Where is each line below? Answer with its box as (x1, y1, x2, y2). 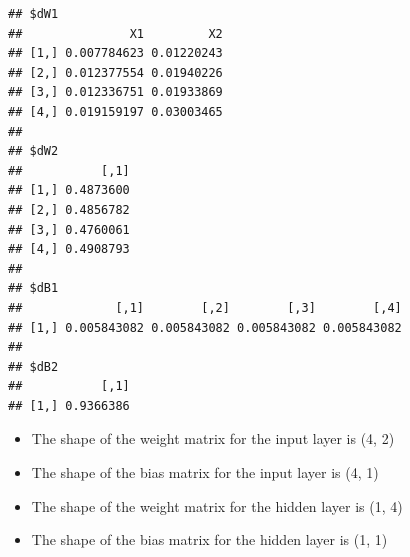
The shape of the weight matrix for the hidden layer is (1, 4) (31, 495, 403, 516)
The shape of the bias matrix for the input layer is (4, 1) (31, 462, 379, 483)
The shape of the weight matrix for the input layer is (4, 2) (31, 428, 395, 449)
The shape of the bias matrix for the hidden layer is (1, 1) (31, 529, 388, 550)
